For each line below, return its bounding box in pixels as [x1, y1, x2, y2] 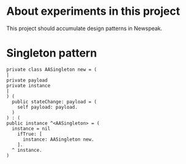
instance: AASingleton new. [22, 136, 95, 143]
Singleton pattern [6, 46, 97, 60]
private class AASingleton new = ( [6, 66, 97, 72]
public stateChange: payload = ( [12, 98, 97, 105]
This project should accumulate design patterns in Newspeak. [6, 25, 163, 32]
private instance [6, 82, 51, 88]
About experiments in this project [6, 4, 180, 18]
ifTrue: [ [17, 131, 43, 137]
